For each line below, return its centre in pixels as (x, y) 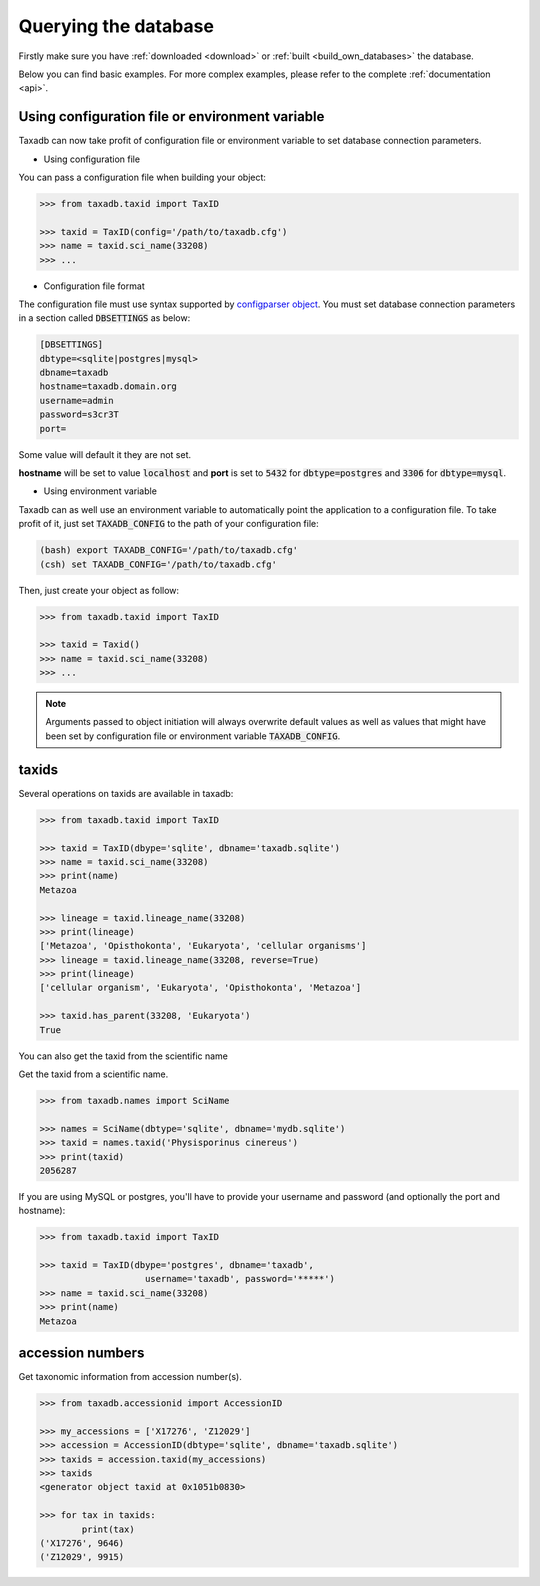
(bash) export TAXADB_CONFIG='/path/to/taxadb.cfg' (169, 550)
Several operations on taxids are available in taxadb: (126, 793)
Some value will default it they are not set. (105, 454)
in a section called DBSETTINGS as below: (104, 318)
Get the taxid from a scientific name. (93, 1074)
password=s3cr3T (79, 414)
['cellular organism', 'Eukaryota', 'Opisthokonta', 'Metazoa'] (200, 988)
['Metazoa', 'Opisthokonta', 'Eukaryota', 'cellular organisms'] (203, 946)
